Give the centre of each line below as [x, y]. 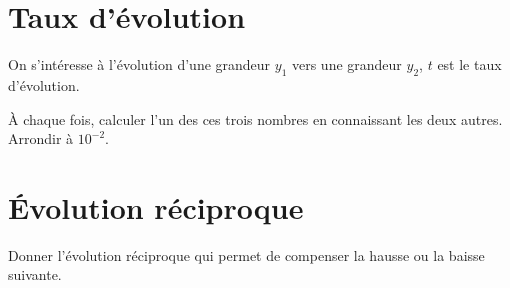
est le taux [469, 64]
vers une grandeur [346, 64]
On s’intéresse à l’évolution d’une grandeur [139, 64]
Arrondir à [41, 138]
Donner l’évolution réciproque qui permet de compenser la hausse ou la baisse [246, 254]
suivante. [35, 274]
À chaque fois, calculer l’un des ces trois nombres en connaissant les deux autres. [255, 118]
